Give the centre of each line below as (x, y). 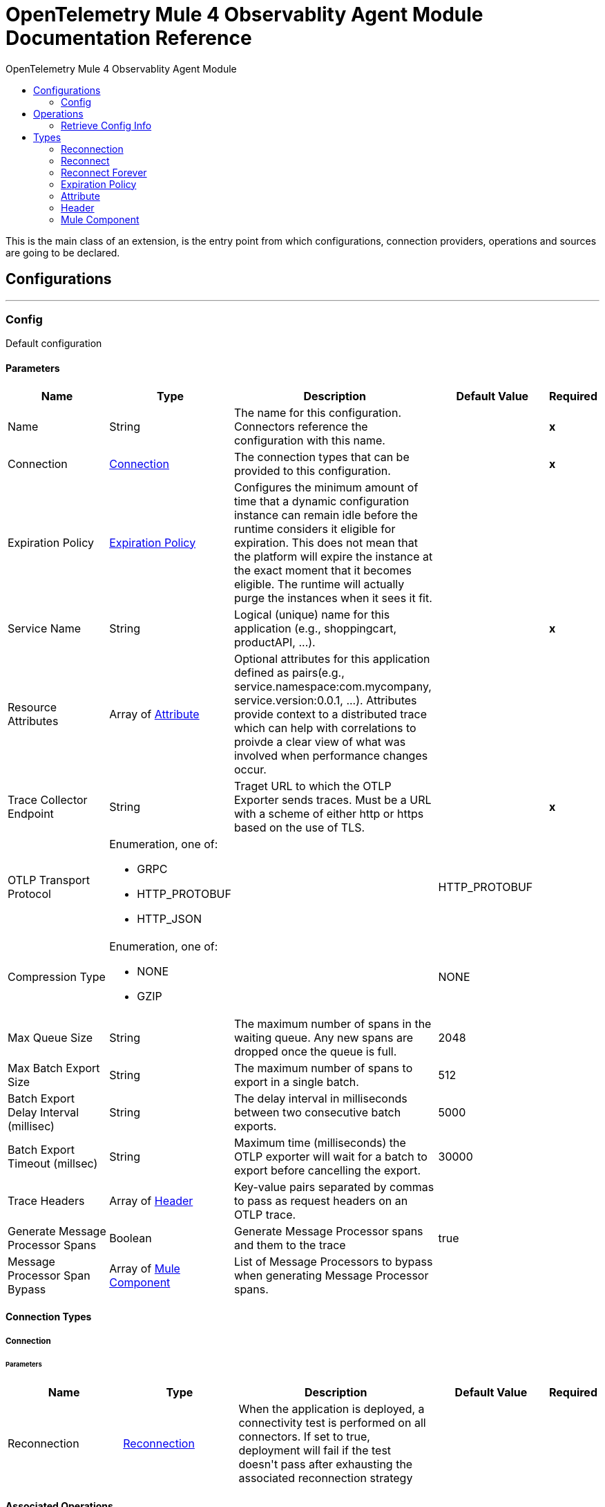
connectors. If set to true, (304, 1437)
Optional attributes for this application (332, 658)
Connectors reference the (301, 426)
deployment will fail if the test (315, 1451)
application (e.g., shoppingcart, (315, 628)
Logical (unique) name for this (312, 614)
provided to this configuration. (312, 470)
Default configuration (54, 344)
